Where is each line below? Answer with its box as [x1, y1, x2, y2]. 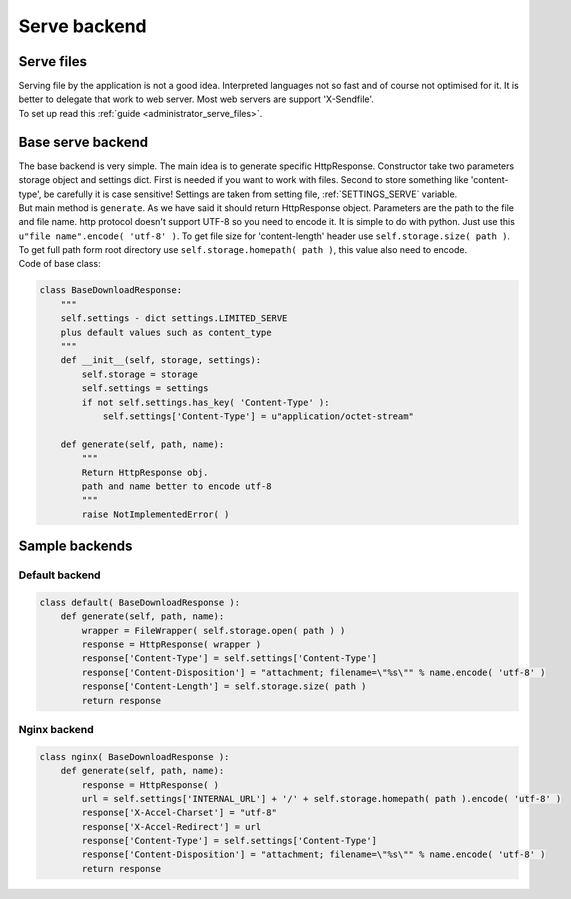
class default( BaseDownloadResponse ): [39, 596, 240, 608]
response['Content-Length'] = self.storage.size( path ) [81, 681, 367, 692]
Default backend [18, 568, 101, 582]
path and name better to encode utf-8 [81, 480, 272, 492]
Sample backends [18, 538, 133, 555]
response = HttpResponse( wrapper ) [81, 639, 262, 650]
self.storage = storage [81, 368, 199, 380]
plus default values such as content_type [60, 326, 272, 338]
